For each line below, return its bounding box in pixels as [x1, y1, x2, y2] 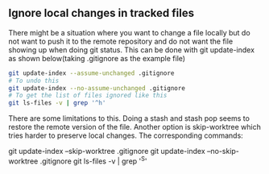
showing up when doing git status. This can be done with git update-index [8, 44, 255, 55]
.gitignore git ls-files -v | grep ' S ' [39, 155, 147, 166]
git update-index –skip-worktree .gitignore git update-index [8, 147, 205, 156]
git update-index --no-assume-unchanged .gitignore [8, 84, 185, 92]
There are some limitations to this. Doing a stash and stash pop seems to [8, 114, 250, 123]
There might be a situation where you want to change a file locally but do [8, 27, 251, 37]
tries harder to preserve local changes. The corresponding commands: [8, 130, 243, 140]
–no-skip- [206, 147, 240, 156]
